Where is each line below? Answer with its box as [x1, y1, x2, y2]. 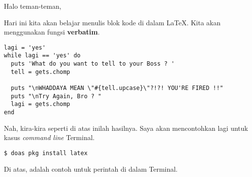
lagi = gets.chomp [11, 101, 71, 108]
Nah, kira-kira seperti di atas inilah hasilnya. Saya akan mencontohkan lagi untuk [4, 123, 248, 133]
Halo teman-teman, [4, 1, 61, 11]
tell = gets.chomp [11, 68, 71, 75]
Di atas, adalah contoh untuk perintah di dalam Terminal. [4, 163, 178, 174]
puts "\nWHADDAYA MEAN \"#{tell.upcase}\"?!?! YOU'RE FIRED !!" [11, 85, 224, 92]
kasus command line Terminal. [4, 132, 95, 142]
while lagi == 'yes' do [4, 52, 81, 59]
